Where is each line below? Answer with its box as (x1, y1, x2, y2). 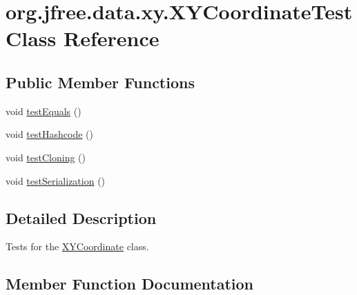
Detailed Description (6, 207, 157, 228)
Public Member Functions (6, 71, 195, 92)
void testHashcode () (6, 127, 93, 141)
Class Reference (6, 24, 160, 52)
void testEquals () (6, 103, 81, 118)
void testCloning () (6, 150, 86, 164)
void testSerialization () (6, 173, 106, 187)
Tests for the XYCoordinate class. (6, 239, 149, 254)
